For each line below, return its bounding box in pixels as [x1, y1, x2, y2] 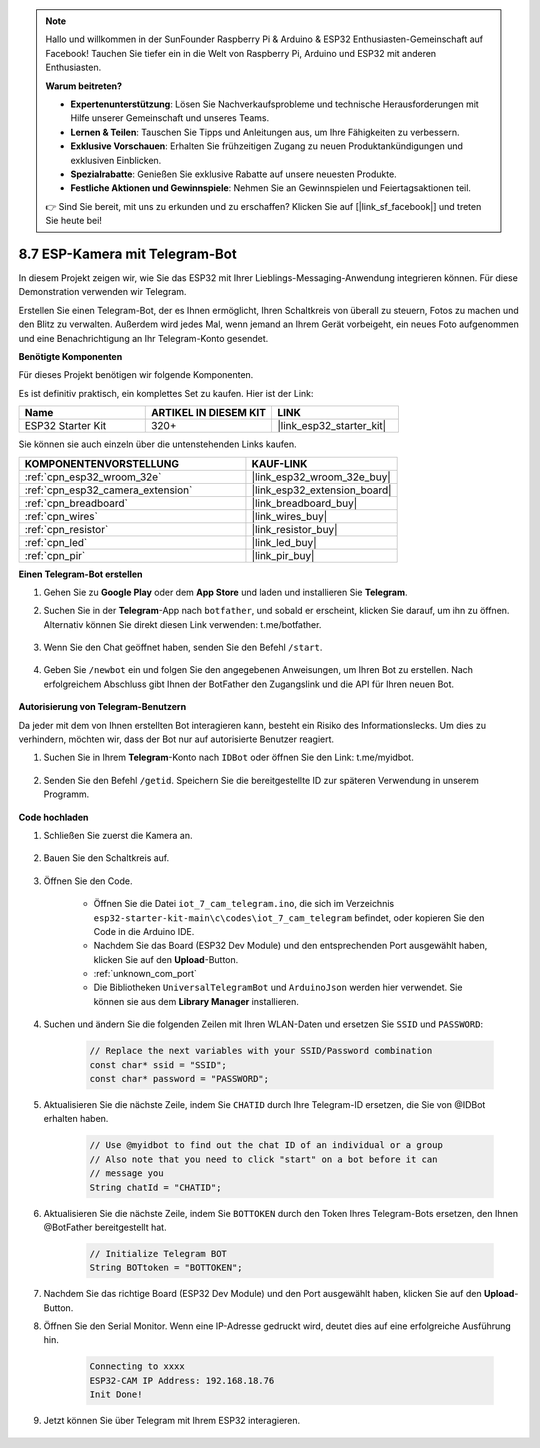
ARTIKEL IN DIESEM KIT [150, 406, 267, 420]
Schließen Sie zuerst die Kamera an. [43, 829, 194, 841]
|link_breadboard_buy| [251, 496, 358, 510]
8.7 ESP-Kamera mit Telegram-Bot [18, 245, 237, 262]
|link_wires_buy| [251, 509, 328, 523]
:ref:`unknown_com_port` [93, 968, 197, 980]
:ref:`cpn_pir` [24, 548, 86, 562]
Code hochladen [18, 811, 89, 823]
